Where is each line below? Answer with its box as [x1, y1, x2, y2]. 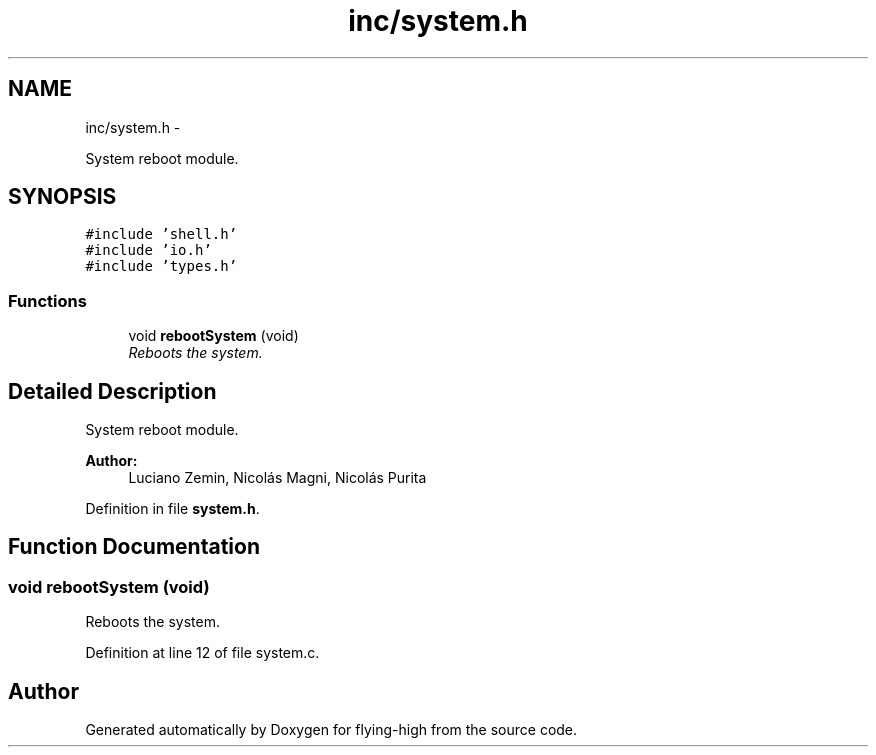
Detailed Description [8, 378, 217, 404]
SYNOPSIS [8, 184, 117, 210]
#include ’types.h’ [85, 258, 238, 275]
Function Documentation [8, 534, 260, 560]
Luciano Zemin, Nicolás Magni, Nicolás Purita [128, 469, 427, 487]
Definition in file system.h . [85, 500, 260, 518]
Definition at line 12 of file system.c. [85, 644, 320, 662]
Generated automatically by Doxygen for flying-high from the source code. [85, 721, 578, 739]
